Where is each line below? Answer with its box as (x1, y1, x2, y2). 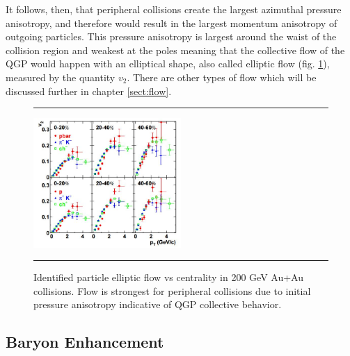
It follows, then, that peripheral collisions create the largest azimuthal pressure (6, 2, 342, 16)
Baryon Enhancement (6, 331, 164, 353)
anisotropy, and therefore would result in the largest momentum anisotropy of (6, 15, 337, 30)
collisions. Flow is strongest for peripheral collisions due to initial (33, 283, 311, 298)
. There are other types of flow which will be (127, 69, 317, 84)
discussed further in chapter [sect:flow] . (6, 83, 172, 98)
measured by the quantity (6, 69, 116, 84)
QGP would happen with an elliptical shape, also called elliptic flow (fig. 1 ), (6, 56, 330, 71)
